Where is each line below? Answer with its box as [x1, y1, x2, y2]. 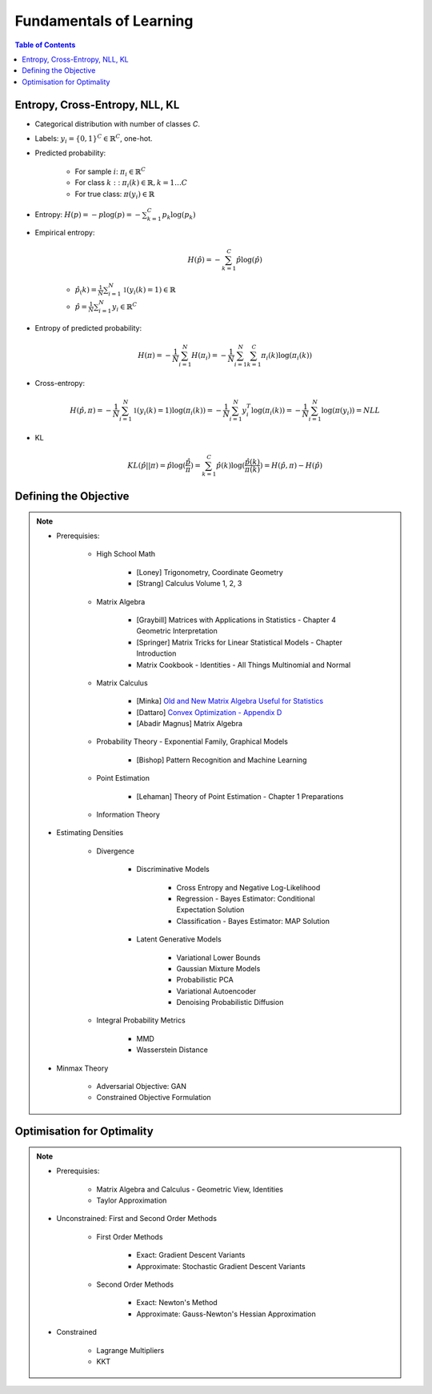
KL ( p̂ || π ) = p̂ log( [127, 460, 186, 470]
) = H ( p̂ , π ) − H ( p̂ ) [259, 460, 323, 470]
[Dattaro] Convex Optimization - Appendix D [136, 707, 282, 717]
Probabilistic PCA [176, 975, 234, 985]
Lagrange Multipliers [96, 1345, 165, 1355]
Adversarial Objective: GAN [96, 1082, 187, 1091]
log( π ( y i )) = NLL [321, 405, 380, 416]
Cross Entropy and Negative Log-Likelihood [176, 882, 321, 892]
